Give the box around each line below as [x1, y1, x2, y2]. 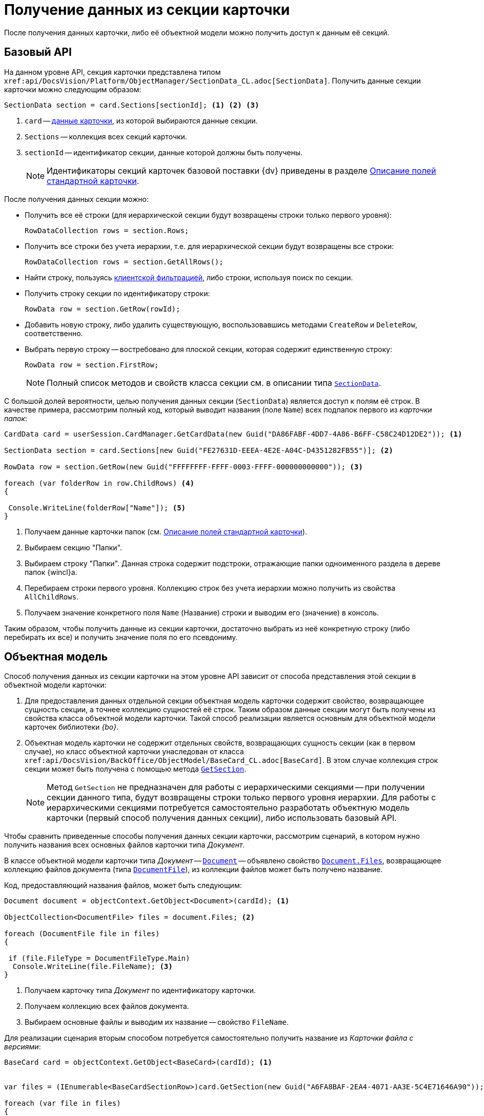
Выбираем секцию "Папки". [25, 543, 122, 552]
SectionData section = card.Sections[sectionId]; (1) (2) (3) [4, 100, 259, 109]
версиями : [4, 1042, 41, 1051]
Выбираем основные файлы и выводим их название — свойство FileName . [25, 1018, 289, 1027]
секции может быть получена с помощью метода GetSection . [25, 764, 247, 774]
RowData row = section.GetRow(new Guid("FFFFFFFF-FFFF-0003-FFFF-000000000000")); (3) [4, 462, 363, 471]
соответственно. [25, 328, 83, 338]
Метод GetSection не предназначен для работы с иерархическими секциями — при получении [47, 782, 425, 793]
